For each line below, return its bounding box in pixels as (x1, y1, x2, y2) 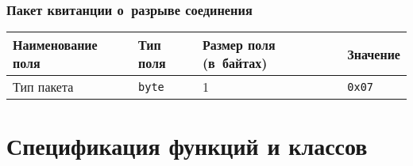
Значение (347, 44, 400, 63)
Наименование (13, 36, 98, 55)
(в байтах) (202, 54, 268, 73)
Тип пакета (13, 77, 74, 96)
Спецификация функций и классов (6, 130, 368, 162)
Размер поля (202, 36, 276, 55)
